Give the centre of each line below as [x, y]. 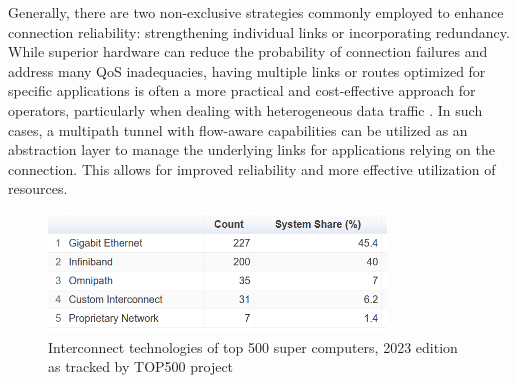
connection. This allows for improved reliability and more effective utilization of [252, 168]
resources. [38, 188]
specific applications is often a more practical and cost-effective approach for [242, 90]
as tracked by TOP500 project [141, 366]
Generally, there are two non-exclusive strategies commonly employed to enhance [256, 12]
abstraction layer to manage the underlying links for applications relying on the [251, 149]
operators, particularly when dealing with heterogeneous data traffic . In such [245, 109]
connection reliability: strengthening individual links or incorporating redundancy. [259, 31]
